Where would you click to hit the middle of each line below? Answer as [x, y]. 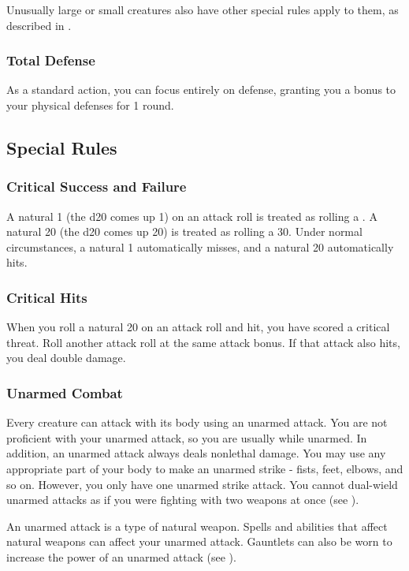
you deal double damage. [66, 358]
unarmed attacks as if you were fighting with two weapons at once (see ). [183, 500]
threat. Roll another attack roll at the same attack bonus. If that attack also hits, [203, 342]
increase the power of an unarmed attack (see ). [121, 556]
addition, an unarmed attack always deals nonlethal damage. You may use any [196, 453]
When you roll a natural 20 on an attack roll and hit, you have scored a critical [198, 327]
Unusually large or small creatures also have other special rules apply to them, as [203, 9]
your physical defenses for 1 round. [90, 105]
